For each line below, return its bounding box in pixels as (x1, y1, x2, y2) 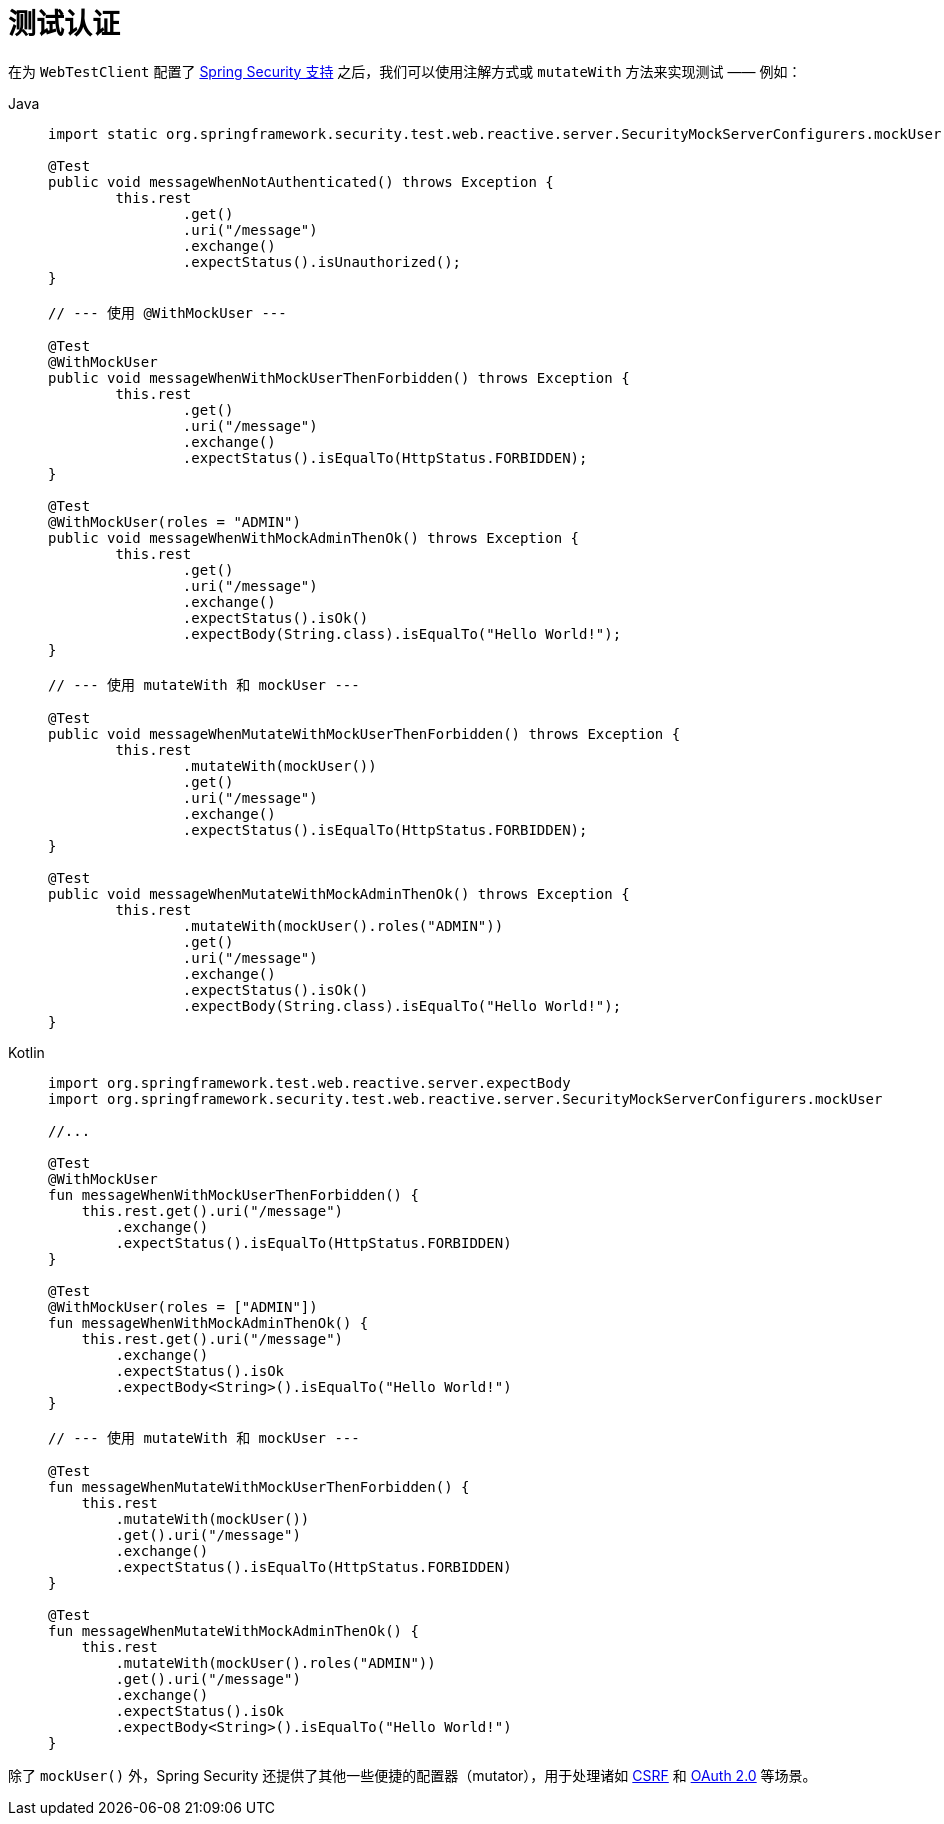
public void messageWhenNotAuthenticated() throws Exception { (48, 173, 554, 190)
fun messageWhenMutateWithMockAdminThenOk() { (48, 1622, 419, 1639)
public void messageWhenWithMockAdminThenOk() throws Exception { (48, 529, 580, 546)
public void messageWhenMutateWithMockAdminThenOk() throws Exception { (48, 885, 630, 902)
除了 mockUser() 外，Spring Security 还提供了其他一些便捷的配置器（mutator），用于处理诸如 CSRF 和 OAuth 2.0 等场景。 (8, 1766, 817, 1784)
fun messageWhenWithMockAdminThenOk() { (48, 1314, 369, 1331)
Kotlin (8, 1043, 45, 1061)
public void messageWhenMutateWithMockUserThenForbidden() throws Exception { (48, 725, 681, 742)
